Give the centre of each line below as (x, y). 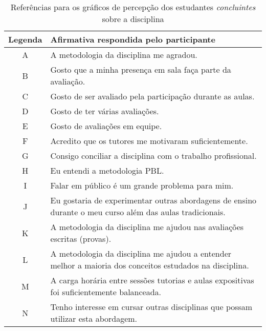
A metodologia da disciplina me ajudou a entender (141, 253)
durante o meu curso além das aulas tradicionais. (138, 212)
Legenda (25, 39)
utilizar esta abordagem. (94, 318)
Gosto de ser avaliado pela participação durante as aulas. (152, 96)
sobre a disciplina (133, 19)
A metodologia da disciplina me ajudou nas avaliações (147, 227)
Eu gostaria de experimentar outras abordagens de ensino (153, 200)
